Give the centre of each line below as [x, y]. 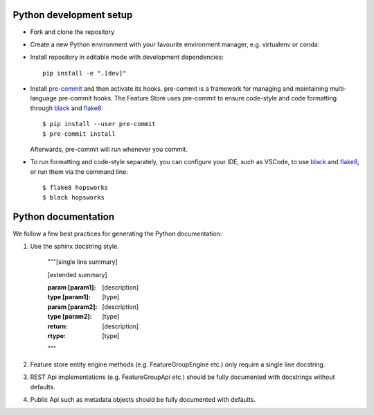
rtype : [56, 336]
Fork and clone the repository [72, 32]
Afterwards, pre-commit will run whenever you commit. [109, 150]
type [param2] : [70, 317]
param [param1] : [72, 288]
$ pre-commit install [79, 134]
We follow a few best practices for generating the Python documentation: [117, 233]
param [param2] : [72, 307]
